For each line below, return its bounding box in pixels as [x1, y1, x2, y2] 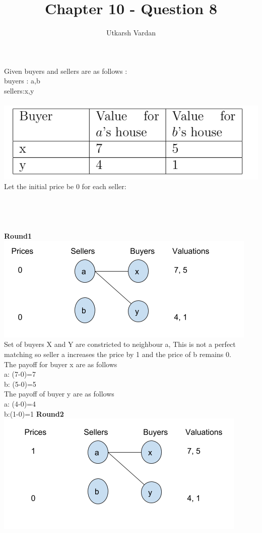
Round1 [4, 231, 32, 241]
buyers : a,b [4, 75, 40, 86]
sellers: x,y [4, 85, 34, 96]
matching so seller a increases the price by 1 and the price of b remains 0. [4, 349, 231, 360]
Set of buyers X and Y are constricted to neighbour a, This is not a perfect [4, 339, 236, 349]
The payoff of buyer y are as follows [4, 388, 114, 399]
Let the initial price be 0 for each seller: [4, 181, 126, 192]
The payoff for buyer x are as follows [4, 359, 117, 369]
